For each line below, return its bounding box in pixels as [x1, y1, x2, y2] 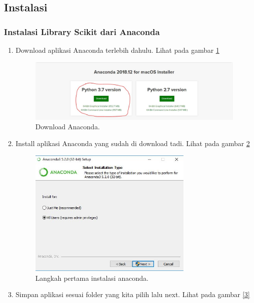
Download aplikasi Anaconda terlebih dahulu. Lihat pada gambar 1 [15, 45, 219, 55]
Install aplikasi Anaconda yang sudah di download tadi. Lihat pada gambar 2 [15, 138, 250, 149]
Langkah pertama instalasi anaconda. [35, 272, 148, 283]
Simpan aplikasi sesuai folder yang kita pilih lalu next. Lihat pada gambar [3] [15, 289, 250, 300]
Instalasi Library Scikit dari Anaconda [4, 25, 160, 38]
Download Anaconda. [35, 121, 100, 132]
